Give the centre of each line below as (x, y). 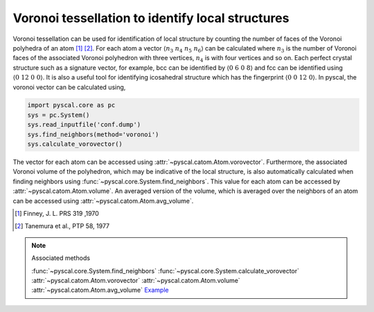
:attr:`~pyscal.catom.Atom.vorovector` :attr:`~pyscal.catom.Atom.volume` (136, 280)
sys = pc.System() (59, 115)
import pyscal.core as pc (71, 105)
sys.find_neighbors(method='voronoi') (93, 134)
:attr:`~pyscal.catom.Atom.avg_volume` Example (100, 290)
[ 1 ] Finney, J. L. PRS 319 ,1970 (57, 213)
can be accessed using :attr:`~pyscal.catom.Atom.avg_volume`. (103, 201)
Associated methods (61, 258)
